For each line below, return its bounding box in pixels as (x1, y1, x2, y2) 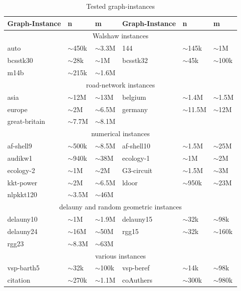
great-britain (7, 116, 46, 126)
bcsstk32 (122, 55, 148, 65)
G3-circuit (122, 165, 153, 175)
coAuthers (122, 275, 153, 285)
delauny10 (7, 214, 38, 224)
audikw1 (7, 152, 32, 163)
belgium (122, 91, 146, 102)
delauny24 (7, 226, 38, 236)
